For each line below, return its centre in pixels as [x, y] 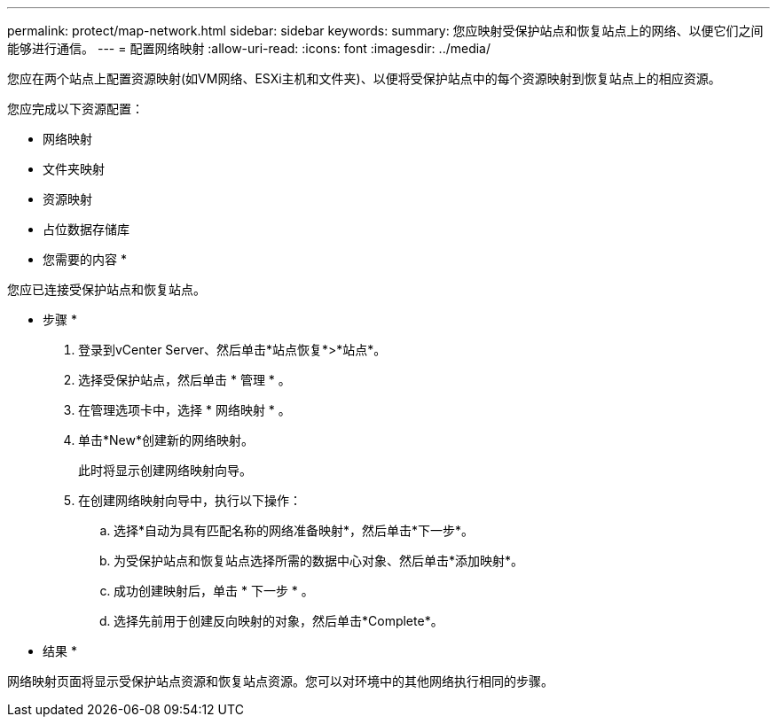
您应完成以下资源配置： [75, 109]
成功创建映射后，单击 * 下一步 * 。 [214, 591]
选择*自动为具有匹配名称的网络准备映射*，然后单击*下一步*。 [294, 530]
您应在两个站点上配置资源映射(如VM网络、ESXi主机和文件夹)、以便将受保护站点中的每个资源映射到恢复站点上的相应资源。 [364, 78]
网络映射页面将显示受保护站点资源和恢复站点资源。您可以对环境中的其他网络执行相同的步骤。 [280, 681]
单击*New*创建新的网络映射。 [166, 440]
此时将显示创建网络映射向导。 [165, 470]
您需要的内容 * [85, 259]
